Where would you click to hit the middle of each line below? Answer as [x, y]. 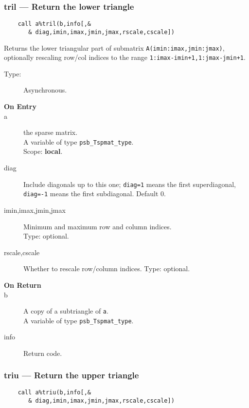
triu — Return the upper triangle [71, 375]
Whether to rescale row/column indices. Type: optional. [107, 269]
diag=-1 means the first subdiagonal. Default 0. [95, 194]
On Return [23, 285]
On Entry [20, 106]
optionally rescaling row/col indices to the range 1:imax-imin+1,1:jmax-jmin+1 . [125, 57]
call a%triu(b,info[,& [54, 392]
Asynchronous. [45, 90]
